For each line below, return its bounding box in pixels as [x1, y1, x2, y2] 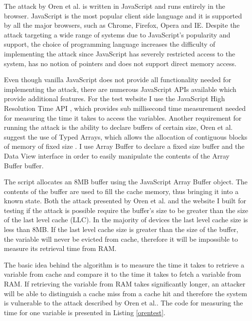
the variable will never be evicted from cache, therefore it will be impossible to [4, 233, 238, 244]
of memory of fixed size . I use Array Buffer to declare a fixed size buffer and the [4, 141, 245, 151]
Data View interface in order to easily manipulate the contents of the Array [4, 150, 230, 160]
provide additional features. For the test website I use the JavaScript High [4, 93, 225, 104]
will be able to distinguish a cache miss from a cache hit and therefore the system [4, 288, 247, 298]
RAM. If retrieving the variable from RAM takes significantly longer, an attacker [4, 279, 246, 289]
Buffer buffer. [4, 160, 44, 170]
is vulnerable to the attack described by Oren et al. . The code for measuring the [4, 298, 243, 308]
